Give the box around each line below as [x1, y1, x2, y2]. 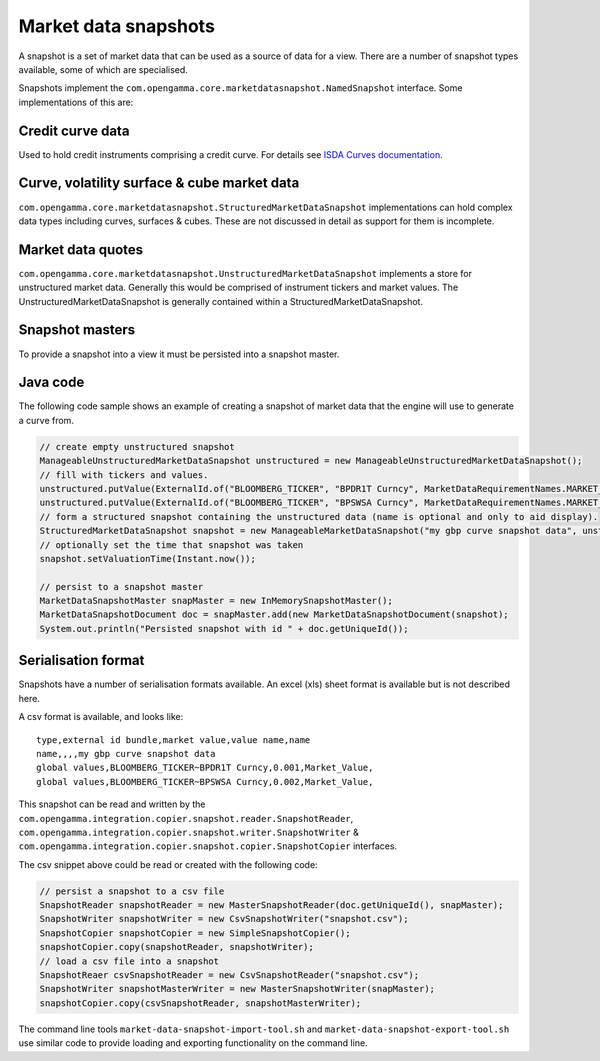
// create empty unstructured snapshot [39, 441, 235, 452]
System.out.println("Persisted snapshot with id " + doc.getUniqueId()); [39, 623, 409, 634]
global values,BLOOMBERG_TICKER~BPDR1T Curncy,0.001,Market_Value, [36, 762, 374, 774]
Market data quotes [18, 241, 144, 258]
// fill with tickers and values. [39, 469, 209, 480]
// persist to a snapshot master [39, 581, 204, 592]
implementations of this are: [18, 96, 134, 108]
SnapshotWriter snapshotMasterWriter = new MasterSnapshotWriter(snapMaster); [39, 983, 435, 995]
